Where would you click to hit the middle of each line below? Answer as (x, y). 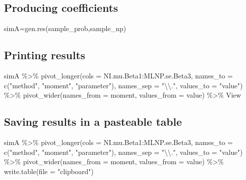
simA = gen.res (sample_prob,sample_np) (65, 28)
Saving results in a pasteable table (93, 122)
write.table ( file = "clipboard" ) (49, 171)
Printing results (45, 55)
